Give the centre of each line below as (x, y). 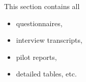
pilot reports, (36, 57)
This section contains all (42, 6)
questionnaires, (39, 23)
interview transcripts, (49, 40)
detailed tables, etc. (46, 74)
